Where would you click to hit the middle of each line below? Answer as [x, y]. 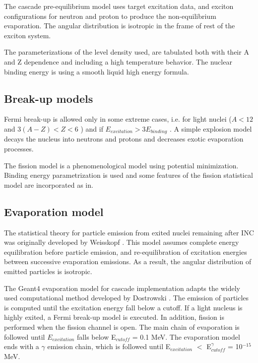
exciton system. [28, 35]
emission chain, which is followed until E [109, 346]
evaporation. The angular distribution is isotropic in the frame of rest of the [120, 26]
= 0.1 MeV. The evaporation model [186, 336]
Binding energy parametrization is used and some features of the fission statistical [129, 175]
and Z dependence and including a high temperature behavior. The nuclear [118, 61]
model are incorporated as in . [49, 184]
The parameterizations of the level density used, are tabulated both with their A [127, 52]
